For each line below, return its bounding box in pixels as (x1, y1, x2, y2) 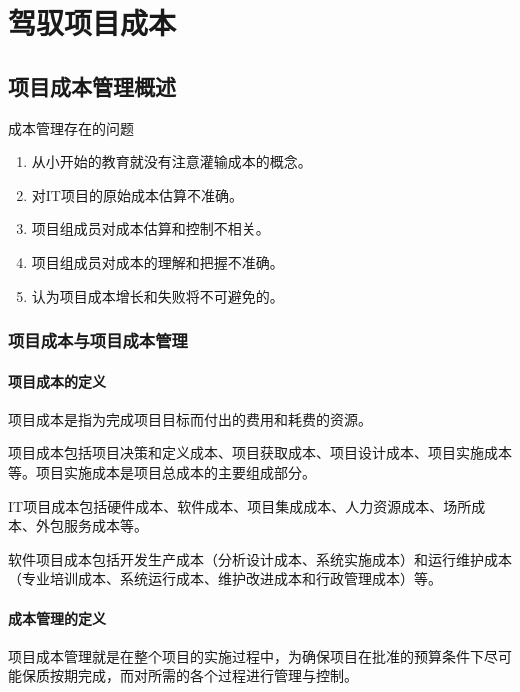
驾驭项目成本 (8, 2, 177, 43)
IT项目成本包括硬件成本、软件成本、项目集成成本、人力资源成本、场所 (8, 495, 472, 516)
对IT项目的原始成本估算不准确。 (31, 184, 243, 205)
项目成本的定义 (8, 370, 106, 391)
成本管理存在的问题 (8, 117, 134, 138)
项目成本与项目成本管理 (8, 328, 188, 353)
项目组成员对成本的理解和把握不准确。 (31, 251, 284, 272)
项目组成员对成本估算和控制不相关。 (31, 218, 270, 239)
